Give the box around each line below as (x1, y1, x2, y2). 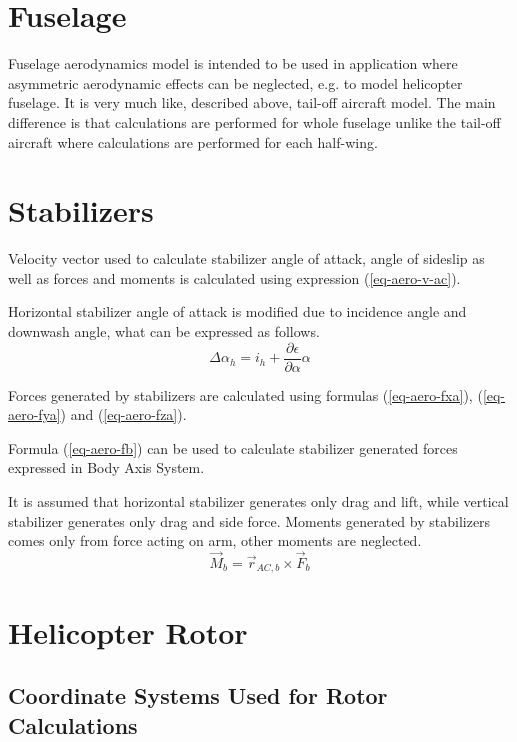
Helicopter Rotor (8, 611, 248, 652)
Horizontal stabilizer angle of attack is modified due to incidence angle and (8, 301, 467, 322)
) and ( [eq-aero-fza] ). (60, 404, 187, 425)
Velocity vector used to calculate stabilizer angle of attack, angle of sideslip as (8, 248, 485, 269)
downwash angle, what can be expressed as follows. (8, 321, 320, 341)
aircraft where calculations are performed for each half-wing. (8, 131, 378, 152)
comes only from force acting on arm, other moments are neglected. (8, 530, 422, 551)
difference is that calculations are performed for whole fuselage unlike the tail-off (8, 111, 501, 132)
